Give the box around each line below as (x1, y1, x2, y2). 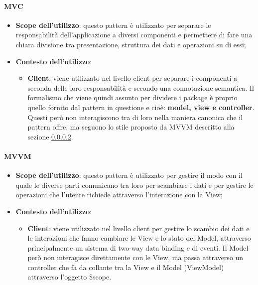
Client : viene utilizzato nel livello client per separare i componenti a (27, 73, 238, 83)
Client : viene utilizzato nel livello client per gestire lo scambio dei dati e (27, 223, 250, 233)
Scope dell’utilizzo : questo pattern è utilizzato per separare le (15, 19, 211, 30)
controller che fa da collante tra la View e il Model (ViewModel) (27, 262, 224, 272)
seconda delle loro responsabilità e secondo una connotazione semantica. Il (27, 82, 254, 93)
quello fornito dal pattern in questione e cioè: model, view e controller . (27, 102, 255, 112)
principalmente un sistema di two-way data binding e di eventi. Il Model (27, 242, 249, 253)
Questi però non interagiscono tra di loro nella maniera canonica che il (27, 112, 243, 122)
